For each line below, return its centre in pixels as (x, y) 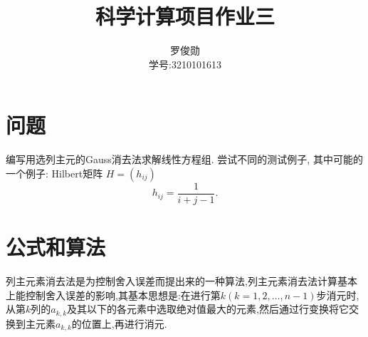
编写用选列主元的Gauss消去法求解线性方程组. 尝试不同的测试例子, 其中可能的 (184, 159)
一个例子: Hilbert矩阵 (54, 173)
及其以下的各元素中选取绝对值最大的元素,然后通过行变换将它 (208, 309)
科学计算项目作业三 (185, 16)
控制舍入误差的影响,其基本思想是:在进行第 (123, 295)
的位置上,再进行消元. (119, 323)
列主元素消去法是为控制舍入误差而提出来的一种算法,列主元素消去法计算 (172, 281)
